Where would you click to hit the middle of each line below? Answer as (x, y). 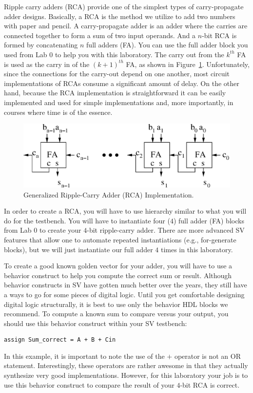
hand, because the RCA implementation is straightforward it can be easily (115, 93)
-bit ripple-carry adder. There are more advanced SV (166, 230)
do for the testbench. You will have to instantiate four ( (87, 220)
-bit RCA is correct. (210, 384)
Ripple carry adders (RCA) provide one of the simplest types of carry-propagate (124, 6)
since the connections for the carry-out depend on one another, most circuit (117, 74)
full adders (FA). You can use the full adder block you (167, 45)
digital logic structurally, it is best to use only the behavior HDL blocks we (116, 304)
